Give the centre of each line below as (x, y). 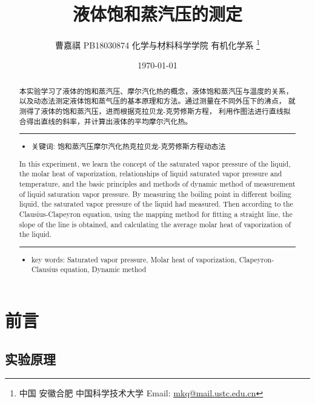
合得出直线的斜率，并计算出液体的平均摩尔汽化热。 (106, 121)
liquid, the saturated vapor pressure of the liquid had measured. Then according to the (156, 204)
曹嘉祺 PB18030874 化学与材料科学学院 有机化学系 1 (157, 44)
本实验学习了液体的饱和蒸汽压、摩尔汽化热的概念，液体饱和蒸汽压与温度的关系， (156, 91)
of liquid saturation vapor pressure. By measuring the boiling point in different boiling (155, 194)
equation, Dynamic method (103, 269)
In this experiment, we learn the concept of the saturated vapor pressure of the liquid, (155, 163)
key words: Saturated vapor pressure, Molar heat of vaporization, (134, 259)
